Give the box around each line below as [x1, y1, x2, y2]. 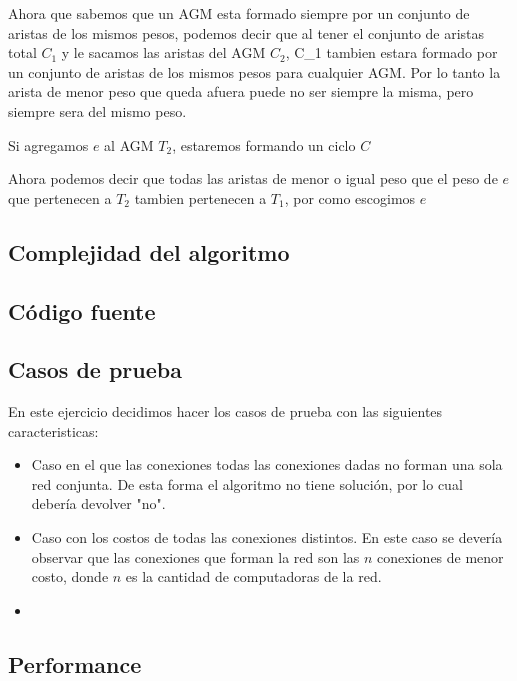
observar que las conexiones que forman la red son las [31, 546, 360, 567]
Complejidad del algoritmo [8, 236, 290, 267]
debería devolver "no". [31, 493, 166, 514]
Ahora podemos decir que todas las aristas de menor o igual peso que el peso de [8, 168, 498, 189]
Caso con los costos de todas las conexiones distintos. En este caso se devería [31, 527, 503, 548]
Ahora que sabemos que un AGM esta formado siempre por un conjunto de [8, 3, 470, 23]
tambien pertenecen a [134, 187, 267, 208]
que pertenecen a [8, 187, 112, 208]
